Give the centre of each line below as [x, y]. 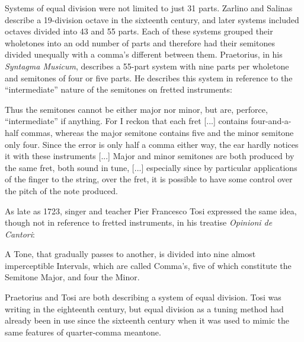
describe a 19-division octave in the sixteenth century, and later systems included [152, 19]
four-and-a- [271, 121]
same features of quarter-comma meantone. [83, 332]
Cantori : [20, 234]
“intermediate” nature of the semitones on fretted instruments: [119, 89]
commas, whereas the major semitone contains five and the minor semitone [157, 132]
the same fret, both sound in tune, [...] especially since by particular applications [151, 167]
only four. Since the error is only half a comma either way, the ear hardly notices [152, 144]
